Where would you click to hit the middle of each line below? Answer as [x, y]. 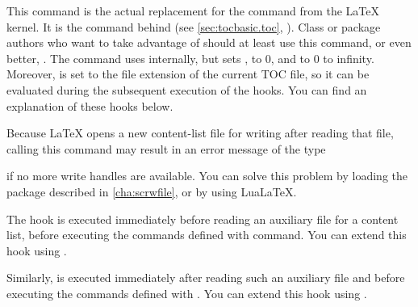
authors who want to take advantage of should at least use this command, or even [209, 42]
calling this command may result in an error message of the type [166, 148]
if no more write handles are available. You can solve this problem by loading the [207, 176]
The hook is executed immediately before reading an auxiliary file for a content [203, 219]
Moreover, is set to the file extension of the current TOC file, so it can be [188, 74]
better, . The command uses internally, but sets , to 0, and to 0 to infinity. [190, 58]
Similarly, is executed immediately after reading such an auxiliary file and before [206, 278]
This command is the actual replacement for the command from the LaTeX [193, 11]
